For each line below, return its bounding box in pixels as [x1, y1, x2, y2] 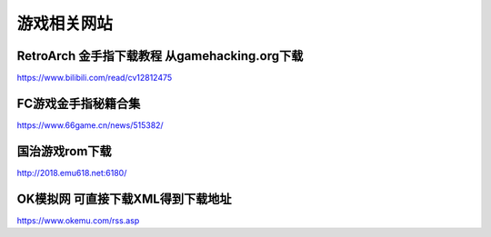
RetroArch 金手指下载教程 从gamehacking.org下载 [16, 48, 304, 64]
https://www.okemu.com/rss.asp [16, 214, 140, 226]
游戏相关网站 [16, 14, 114, 34]
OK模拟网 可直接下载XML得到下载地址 [16, 191, 232, 206]
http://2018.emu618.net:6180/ [16, 167, 127, 178]
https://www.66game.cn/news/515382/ [16, 119, 164, 131]
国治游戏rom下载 [16, 143, 113, 159]
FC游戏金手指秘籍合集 [16, 95, 141, 111]
